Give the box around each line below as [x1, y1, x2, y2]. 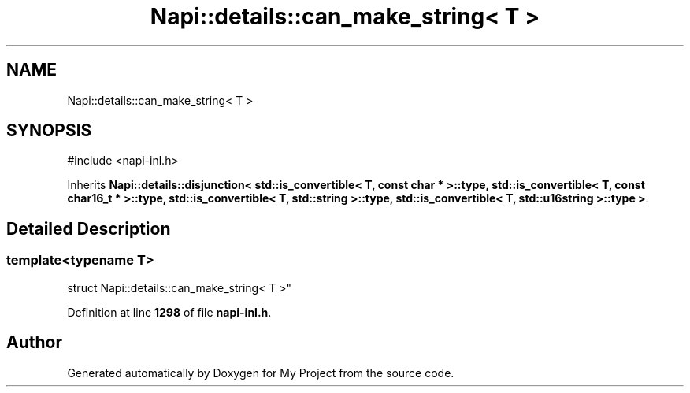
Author [6, 332, 62, 353]
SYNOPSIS [6, 120, 92, 141]
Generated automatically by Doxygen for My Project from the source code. [67, 365, 454, 380]
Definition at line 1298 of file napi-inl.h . [67, 305, 272, 319]
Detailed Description [6, 218, 171, 239]
